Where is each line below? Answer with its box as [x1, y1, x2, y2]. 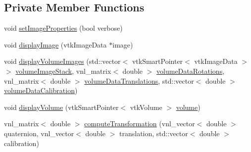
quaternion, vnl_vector [4, 128, 74, 138]
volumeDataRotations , [156, 65, 225, 76]
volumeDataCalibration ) [4, 85, 78, 96]
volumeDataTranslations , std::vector [84, 75, 194, 86]
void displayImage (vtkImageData [4, 39, 107, 50]
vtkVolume [130, 101, 162, 112]
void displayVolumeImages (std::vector [4, 56, 121, 66]
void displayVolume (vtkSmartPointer [4, 101, 119, 112]
